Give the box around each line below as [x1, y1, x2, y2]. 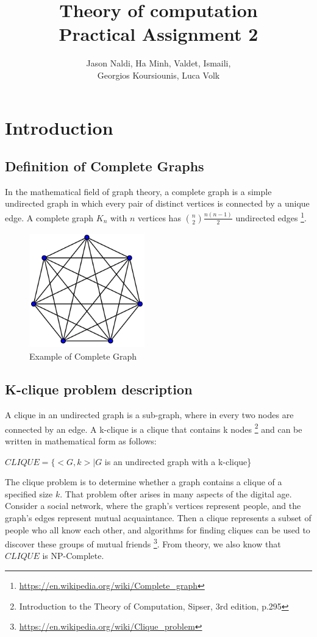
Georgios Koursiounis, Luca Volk [97, 68, 220, 81]
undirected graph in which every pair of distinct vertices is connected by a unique [5, 197, 310, 210]
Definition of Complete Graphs [5, 157, 204, 176]
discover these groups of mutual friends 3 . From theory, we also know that [5, 536, 281, 550]
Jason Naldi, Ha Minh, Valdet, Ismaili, [86, 57, 231, 69]
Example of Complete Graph [29, 350, 137, 363]
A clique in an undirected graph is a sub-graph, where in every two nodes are [5, 408, 294, 421]
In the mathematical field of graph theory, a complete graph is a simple [5, 185, 272, 198]
